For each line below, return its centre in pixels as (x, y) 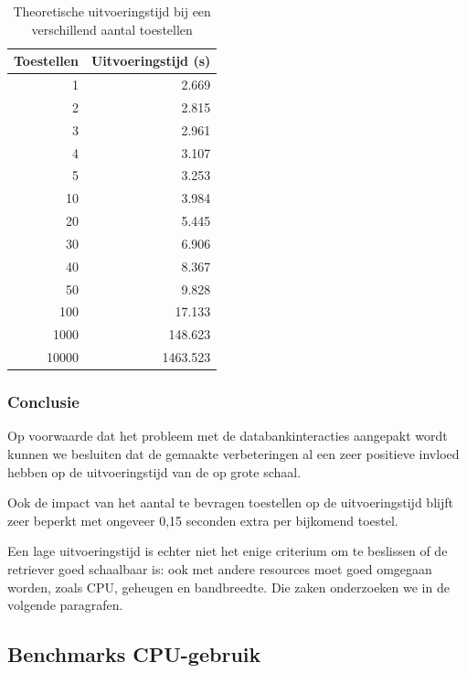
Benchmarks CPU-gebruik (134, 654)
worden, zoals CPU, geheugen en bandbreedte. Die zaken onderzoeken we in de (228, 587)
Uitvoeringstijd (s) (151, 61)
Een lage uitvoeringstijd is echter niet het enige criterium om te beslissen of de (228, 551)
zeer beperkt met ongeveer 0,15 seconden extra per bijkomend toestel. (203, 520)
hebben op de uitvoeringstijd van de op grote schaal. (154, 471)
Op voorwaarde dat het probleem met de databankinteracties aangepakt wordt (228, 436)
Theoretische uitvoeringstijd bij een (112, 11)
